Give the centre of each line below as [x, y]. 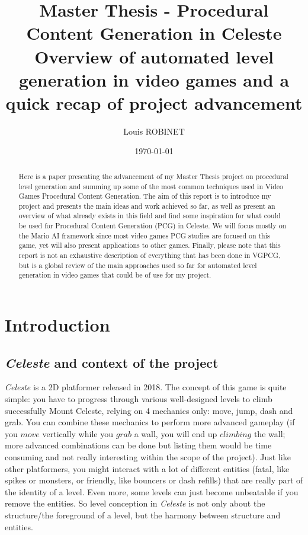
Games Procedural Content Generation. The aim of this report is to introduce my [145, 196]
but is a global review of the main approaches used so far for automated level [138, 265]
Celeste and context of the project [112, 362]
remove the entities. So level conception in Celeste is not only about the [135, 503]
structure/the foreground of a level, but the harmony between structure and [143, 515]
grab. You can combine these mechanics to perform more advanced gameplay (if [150, 422]
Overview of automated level [154, 56]
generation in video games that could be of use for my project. [115, 275]
